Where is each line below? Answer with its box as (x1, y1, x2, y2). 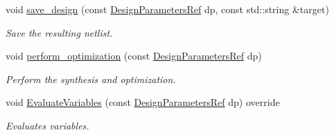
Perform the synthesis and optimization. (6, 71, 176, 86)
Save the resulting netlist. (6, 25, 113, 39)
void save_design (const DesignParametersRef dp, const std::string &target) (6, 2, 329, 16)
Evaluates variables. (6, 118, 89, 132)
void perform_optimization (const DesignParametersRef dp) (6, 48, 262, 63)
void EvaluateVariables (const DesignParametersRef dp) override (6, 95, 280, 109)
